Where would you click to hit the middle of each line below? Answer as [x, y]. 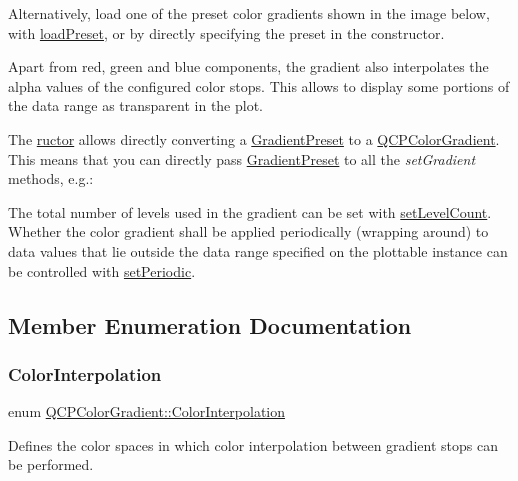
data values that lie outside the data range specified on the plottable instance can [258, 250]
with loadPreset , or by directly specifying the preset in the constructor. [226, 32]
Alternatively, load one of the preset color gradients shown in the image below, [249, 13]
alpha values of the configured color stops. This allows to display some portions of [259, 85]
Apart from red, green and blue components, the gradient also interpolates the [248, 66]
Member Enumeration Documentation [210, 324]
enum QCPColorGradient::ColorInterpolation [147, 411]
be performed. [51, 464]
